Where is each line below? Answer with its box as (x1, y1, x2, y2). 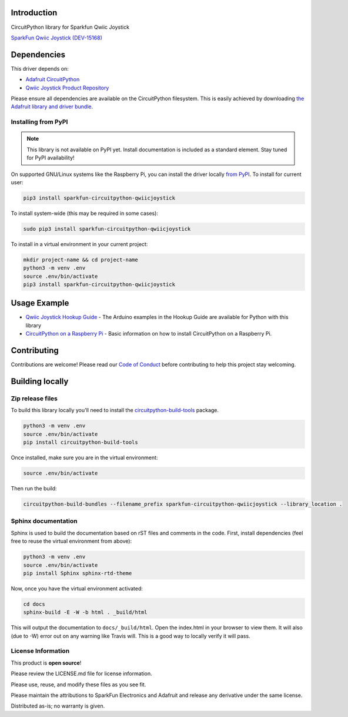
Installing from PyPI (11, 118, 68, 126)
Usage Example (11, 298, 69, 308)
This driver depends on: (11, 65, 69, 72)
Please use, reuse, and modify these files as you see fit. (11, 681, 146, 688)
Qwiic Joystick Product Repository (25, 84, 109, 91)
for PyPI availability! (26, 154, 75, 161)
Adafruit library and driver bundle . (11, 103, 93, 110)
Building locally (11, 376, 69, 386)
